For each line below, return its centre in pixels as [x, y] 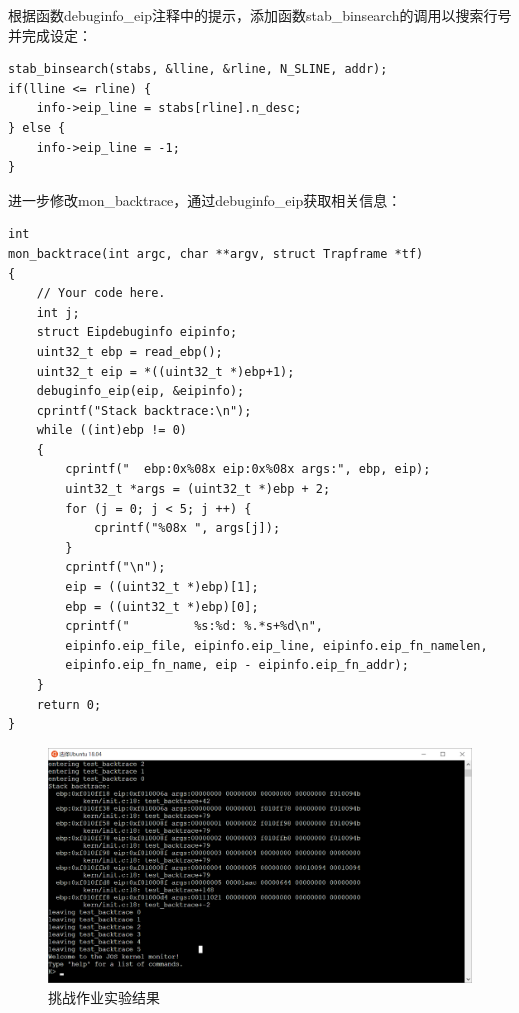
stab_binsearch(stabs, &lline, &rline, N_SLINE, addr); [198, 69]
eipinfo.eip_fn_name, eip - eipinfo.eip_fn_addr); [237, 665]
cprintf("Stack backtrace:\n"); [144, 410]
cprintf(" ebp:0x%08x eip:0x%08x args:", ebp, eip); [248, 469]
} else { [37, 127]
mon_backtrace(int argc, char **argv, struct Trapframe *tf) [216, 253]
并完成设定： [50, 34]
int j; [58, 312]
